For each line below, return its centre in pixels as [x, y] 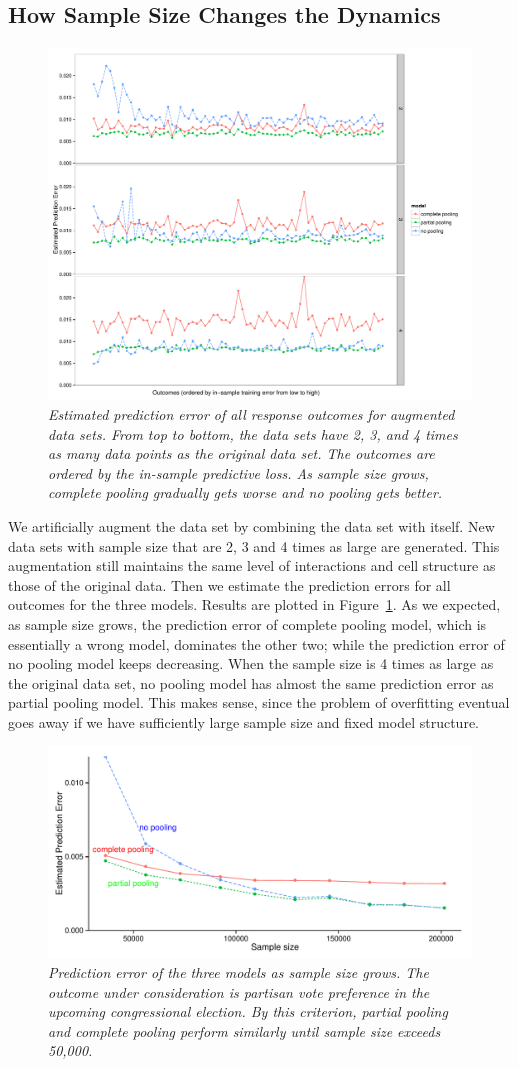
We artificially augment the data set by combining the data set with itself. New [251, 525]
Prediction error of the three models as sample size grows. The [238, 972]
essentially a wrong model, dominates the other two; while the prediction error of [256, 643]
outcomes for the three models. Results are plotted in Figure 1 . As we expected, [254, 604]
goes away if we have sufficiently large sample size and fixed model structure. [243, 721]
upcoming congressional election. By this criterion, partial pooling [248, 1011]
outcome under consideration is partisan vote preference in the [239, 991]
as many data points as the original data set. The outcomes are [241, 453]
